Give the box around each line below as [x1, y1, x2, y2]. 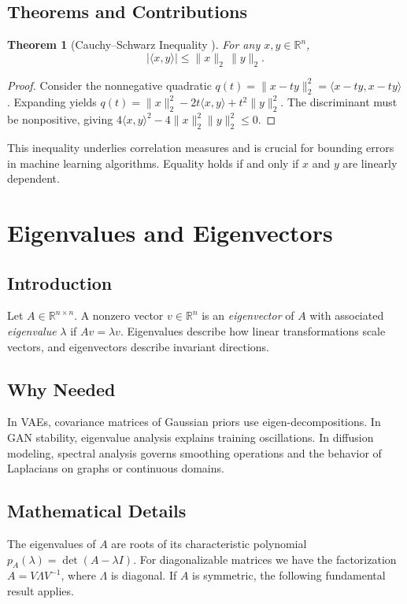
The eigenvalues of [7, 535, 96, 551]
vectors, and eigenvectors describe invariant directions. [7, 338, 269, 354]
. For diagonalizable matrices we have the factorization [133, 550, 397, 567]
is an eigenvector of [202, 307, 294, 324]
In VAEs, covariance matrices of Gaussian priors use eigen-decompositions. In [7, 413, 381, 430]
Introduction [7, 270, 113, 295]
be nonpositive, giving [7, 111, 113, 128]
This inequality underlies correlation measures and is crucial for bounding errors [7, 139, 394, 155]
